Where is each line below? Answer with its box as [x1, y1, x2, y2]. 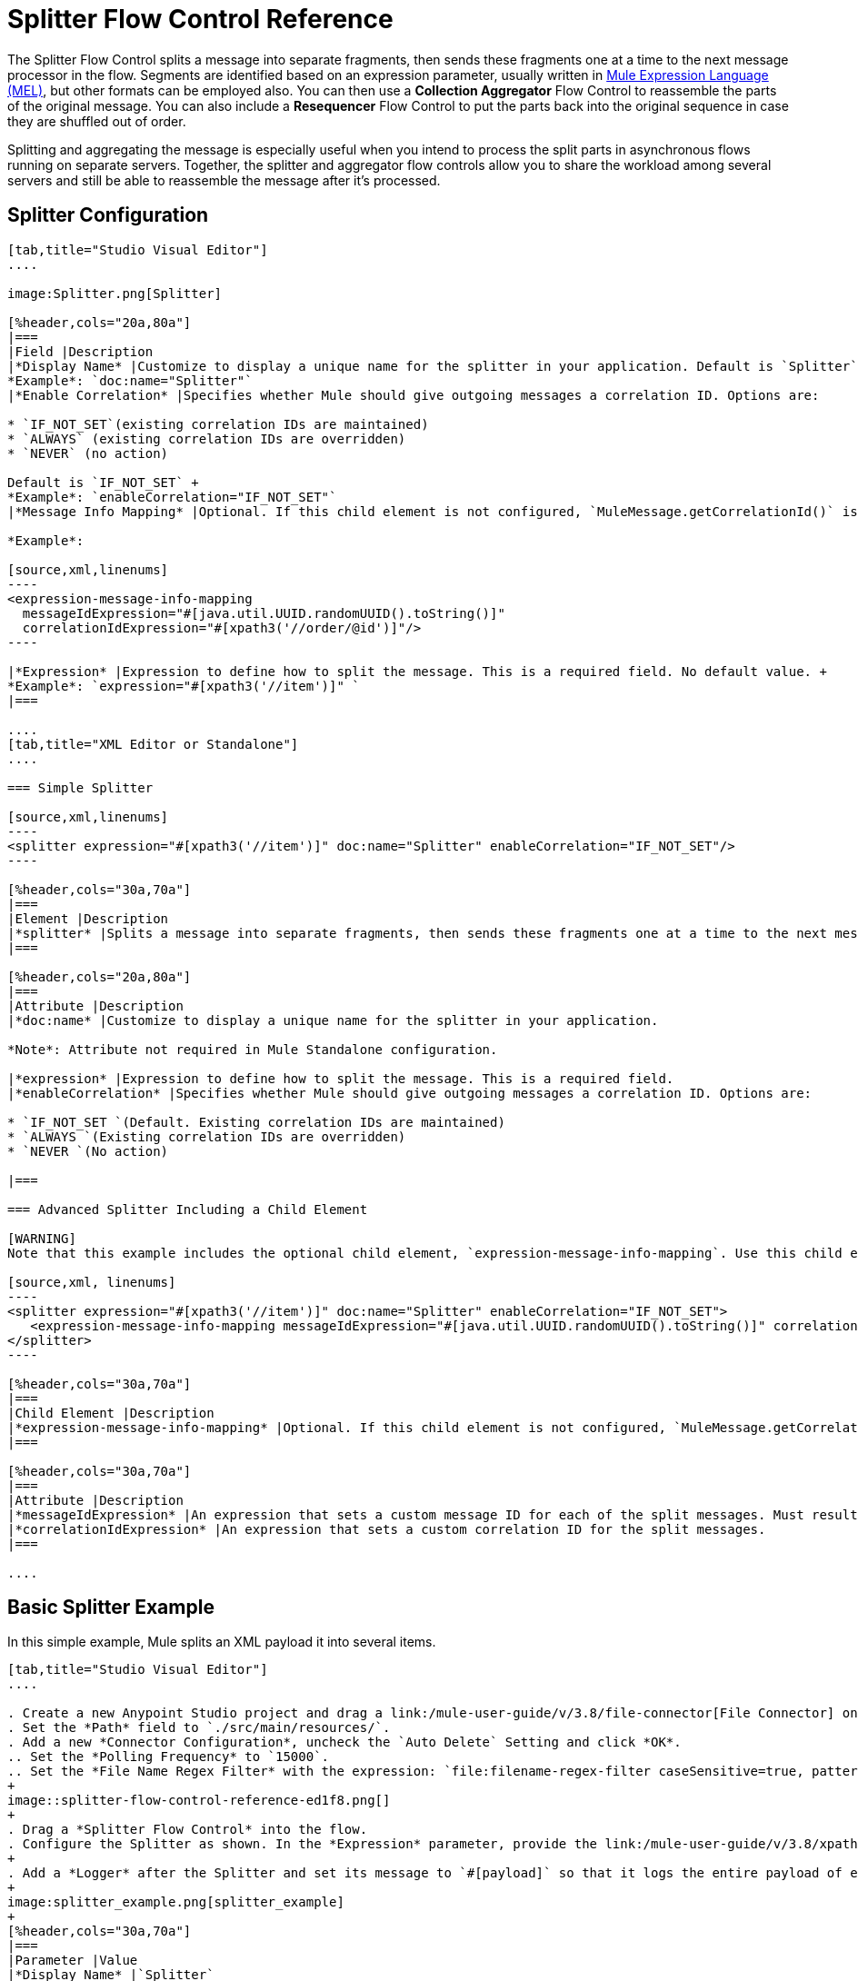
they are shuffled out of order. [7, 113, 186, 129]
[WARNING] [7, 1230, 76, 1246]
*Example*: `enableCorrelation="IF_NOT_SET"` [7, 489, 337, 504]
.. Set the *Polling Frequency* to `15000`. [7, 1749, 330, 1765]
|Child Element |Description [7, 1405, 214, 1420]
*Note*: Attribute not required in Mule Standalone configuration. [7, 1041, 498, 1057]
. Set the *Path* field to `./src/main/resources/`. [7, 1720, 391, 1736]
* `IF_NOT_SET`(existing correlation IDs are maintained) [7, 416, 429, 432]
